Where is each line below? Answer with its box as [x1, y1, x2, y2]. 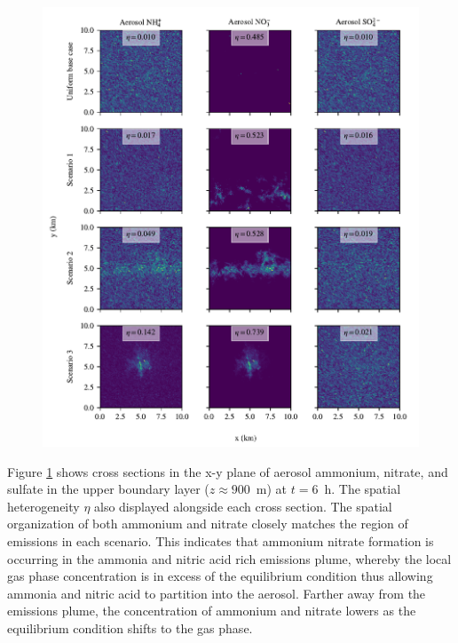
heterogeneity [7, 496, 80, 515]
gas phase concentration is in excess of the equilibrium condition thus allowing [7, 567, 433, 585]
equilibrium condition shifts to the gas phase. [7, 619, 253, 637]
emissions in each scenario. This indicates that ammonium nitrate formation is [7, 532, 434, 551]
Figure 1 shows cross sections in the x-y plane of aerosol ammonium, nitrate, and [7, 462, 448, 480]
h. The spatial [324, 480, 401, 498]
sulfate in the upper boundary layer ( [7, 480, 209, 498]
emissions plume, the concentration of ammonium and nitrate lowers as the [7, 601, 416, 620]
